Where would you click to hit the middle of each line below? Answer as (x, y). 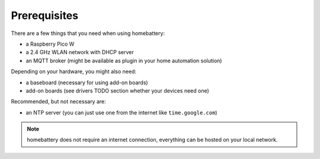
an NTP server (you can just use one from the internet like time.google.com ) (121, 112)
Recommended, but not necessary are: (58, 101)
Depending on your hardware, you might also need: (73, 72)
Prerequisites (45, 15)
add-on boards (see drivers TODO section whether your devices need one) (118, 90)
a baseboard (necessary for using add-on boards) (87, 82)
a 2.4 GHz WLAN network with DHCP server (80, 52)
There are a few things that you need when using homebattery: (88, 33)
